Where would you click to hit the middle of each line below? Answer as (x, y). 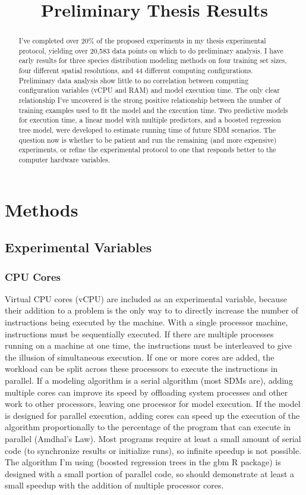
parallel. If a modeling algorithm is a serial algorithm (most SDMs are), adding (149, 380)
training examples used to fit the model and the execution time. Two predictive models (153, 110)
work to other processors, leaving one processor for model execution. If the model (153, 404)
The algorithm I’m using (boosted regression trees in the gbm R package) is (143, 462)
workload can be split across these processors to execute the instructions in (141, 369)
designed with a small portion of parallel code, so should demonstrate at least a (150, 473)
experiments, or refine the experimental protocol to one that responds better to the (147, 150)
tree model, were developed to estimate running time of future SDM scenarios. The (147, 130)
